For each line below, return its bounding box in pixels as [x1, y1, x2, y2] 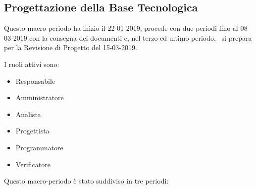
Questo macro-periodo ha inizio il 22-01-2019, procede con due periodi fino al [4, 23, 238, 33]
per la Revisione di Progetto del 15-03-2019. [4, 42, 137, 53]
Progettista [15, 126, 50, 136]
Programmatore [15, 142, 63, 152]
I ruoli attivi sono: [4, 59, 59, 69]
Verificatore [15, 159, 51, 169]
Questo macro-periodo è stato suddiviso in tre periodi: [4, 176, 169, 186]
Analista [15, 109, 41, 119]
